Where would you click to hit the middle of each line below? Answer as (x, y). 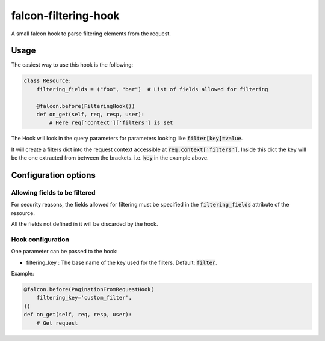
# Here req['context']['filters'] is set (111, 123)
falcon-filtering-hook (65, 16)
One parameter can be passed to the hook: (64, 252)
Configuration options (54, 175)
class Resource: (48, 81)
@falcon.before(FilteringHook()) (86, 106)
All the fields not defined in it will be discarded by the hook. (85, 224)
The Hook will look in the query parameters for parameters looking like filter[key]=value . (127, 139)
